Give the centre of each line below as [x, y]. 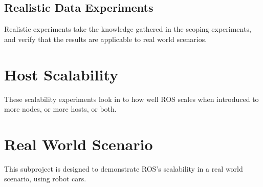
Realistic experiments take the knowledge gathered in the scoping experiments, [128, 29]
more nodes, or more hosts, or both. [60, 109]
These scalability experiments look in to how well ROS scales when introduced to [131, 99]
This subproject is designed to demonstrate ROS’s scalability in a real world [124, 168]
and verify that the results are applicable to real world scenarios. [106, 39]
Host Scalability [61, 74]
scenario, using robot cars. [45, 179]
